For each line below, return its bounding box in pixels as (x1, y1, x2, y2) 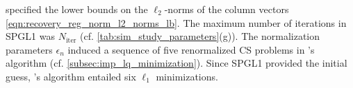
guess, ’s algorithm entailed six (6, 69, 136, 83)
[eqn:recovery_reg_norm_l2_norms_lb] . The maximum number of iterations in (6, 15, 347, 30)
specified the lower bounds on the (6, 2, 148, 16)
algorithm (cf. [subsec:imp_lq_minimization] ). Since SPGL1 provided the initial (6, 56, 347, 70)
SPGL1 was (6, 29, 55, 43)
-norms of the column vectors (164, 2, 289, 16)
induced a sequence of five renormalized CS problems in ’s (67, 42, 315, 56)
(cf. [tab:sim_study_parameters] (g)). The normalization (80, 29, 320, 43)
